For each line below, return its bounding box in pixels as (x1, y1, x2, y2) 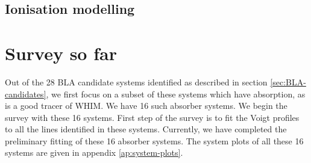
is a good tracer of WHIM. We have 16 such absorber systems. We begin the (5, 99, 287, 112)
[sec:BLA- (270, 75, 306, 88)
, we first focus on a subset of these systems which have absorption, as (46, 87, 306, 100)
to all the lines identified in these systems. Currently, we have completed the (5, 123, 287, 135)
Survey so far (5, 40, 117, 65)
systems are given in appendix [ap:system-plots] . (5, 146, 183, 159)
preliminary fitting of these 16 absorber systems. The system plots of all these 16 (5, 134, 304, 147)
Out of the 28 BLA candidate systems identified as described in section (5, 75, 268, 88)
